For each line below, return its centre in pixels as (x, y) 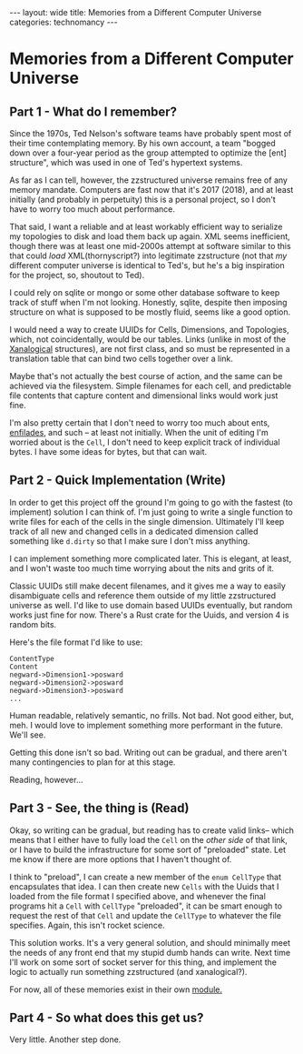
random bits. (33, 624)
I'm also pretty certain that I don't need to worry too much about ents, (140, 423)
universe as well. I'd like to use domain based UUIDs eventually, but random (151, 605)
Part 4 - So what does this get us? (107, 1018)
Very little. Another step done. (65, 1039)
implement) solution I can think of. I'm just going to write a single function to (151, 512)
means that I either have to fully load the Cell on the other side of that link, (149, 839)
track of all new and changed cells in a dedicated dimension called (134, 531)
